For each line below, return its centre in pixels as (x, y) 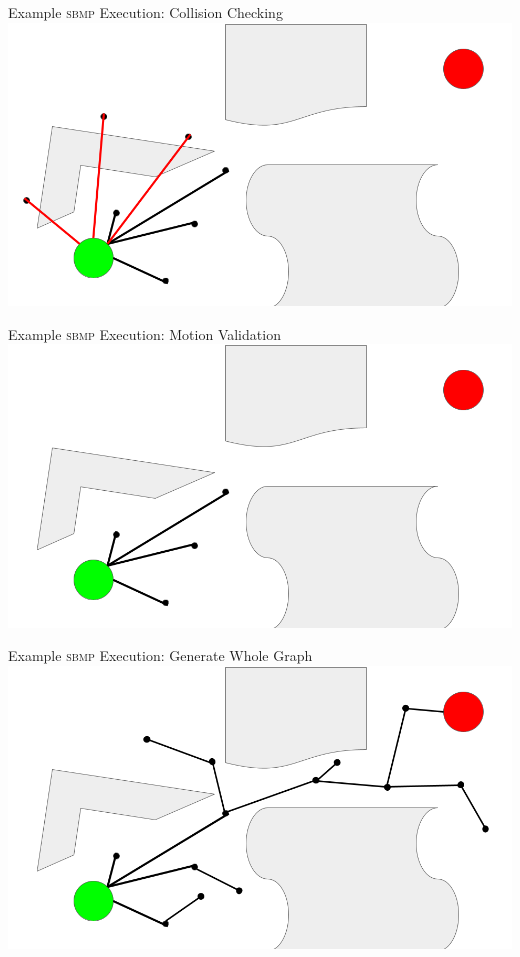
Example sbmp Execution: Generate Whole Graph (160, 655)
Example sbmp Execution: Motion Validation (144, 333)
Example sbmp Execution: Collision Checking (145, 12)
